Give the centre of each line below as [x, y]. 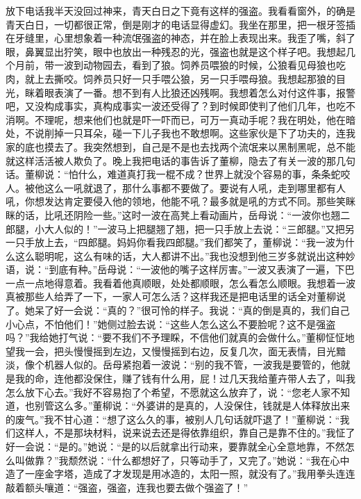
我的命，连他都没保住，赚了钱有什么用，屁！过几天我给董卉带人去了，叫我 [185, 378]
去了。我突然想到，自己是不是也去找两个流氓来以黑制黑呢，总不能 [204, 146]
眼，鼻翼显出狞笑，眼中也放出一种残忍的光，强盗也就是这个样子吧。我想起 [176, 51]
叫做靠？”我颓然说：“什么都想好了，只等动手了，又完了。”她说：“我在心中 [182, 460]
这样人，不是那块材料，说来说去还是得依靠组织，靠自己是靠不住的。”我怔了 [185, 433]
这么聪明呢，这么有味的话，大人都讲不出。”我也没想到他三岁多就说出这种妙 [185, 255]
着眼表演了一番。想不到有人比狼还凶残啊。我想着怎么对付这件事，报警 [195, 92]
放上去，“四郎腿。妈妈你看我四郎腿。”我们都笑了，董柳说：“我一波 [185, 242]
